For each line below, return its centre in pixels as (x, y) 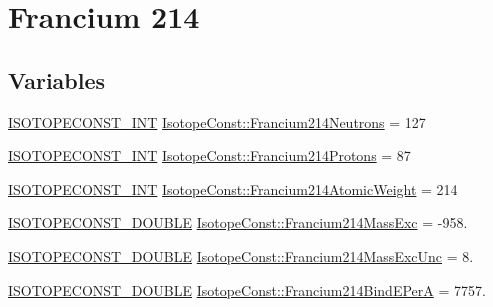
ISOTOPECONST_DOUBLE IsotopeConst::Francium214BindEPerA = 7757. (247, 289)
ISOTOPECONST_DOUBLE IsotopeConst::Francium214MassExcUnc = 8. (241, 255)
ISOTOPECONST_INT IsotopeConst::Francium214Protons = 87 (209, 155)
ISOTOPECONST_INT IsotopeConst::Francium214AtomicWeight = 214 (233, 188)
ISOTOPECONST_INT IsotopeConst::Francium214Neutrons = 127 (217, 121)
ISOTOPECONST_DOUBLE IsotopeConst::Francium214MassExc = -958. (238, 222)
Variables (57, 79)
